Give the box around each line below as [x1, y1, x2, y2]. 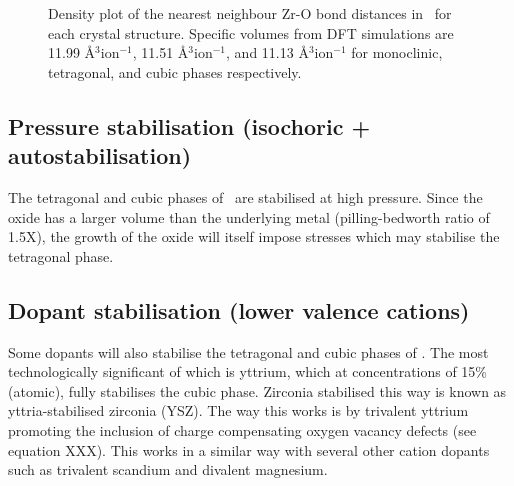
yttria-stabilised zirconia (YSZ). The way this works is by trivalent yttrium [8, 400, 469, 421]
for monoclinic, [351, 42, 443, 63]
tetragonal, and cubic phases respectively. [48, 61, 302, 82]
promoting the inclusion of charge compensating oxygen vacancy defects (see [8, 419, 477, 440]
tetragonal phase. [8, 245, 114, 266]
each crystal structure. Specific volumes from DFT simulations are [48, 22, 454, 43]
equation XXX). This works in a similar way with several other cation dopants [8, 439, 490, 460]
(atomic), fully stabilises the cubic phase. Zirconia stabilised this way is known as [8, 380, 507, 401]
